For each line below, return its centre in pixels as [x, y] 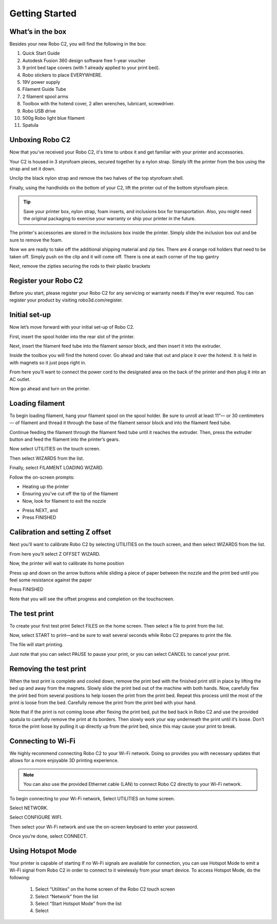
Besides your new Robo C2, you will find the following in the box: [78, 44]
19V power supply [41, 82]
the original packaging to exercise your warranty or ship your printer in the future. [110, 219]
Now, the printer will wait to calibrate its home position [67, 563]
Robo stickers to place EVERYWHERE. [62, 75]
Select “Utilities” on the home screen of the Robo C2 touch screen [105, 889]
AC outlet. [20, 379]
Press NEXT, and [40, 511]
